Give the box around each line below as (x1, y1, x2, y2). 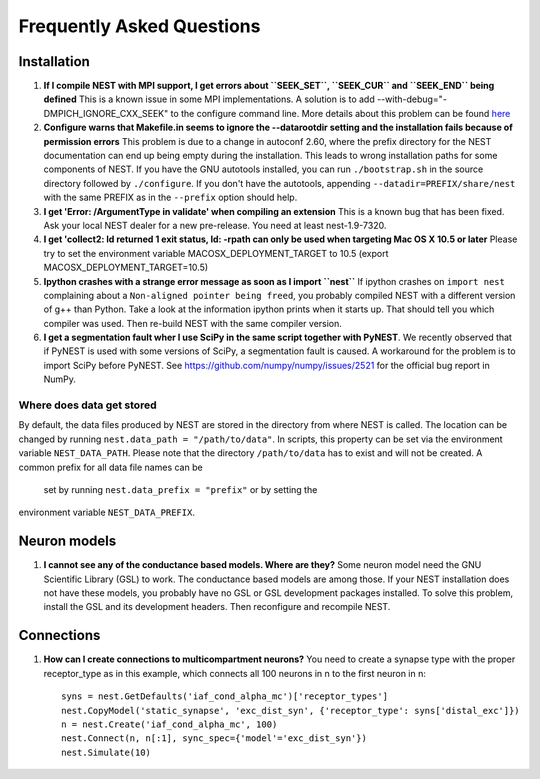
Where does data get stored (18, 398, 157, 412)
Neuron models (18, 533, 117, 550)
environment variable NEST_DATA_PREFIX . (18, 506, 195, 519)
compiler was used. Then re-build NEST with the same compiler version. (43, 317, 342, 329)
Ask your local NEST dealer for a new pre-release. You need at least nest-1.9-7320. (43, 219, 387, 231)
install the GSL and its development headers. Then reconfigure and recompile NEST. (43, 601, 391, 613)
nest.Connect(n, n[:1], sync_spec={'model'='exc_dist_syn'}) (61, 733, 367, 744)
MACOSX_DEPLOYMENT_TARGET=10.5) (43, 261, 209, 274)
